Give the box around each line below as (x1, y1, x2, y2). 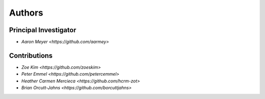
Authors (9, 7, 44, 18)
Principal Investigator (9, 26, 77, 34)
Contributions (9, 51, 53, 59)
